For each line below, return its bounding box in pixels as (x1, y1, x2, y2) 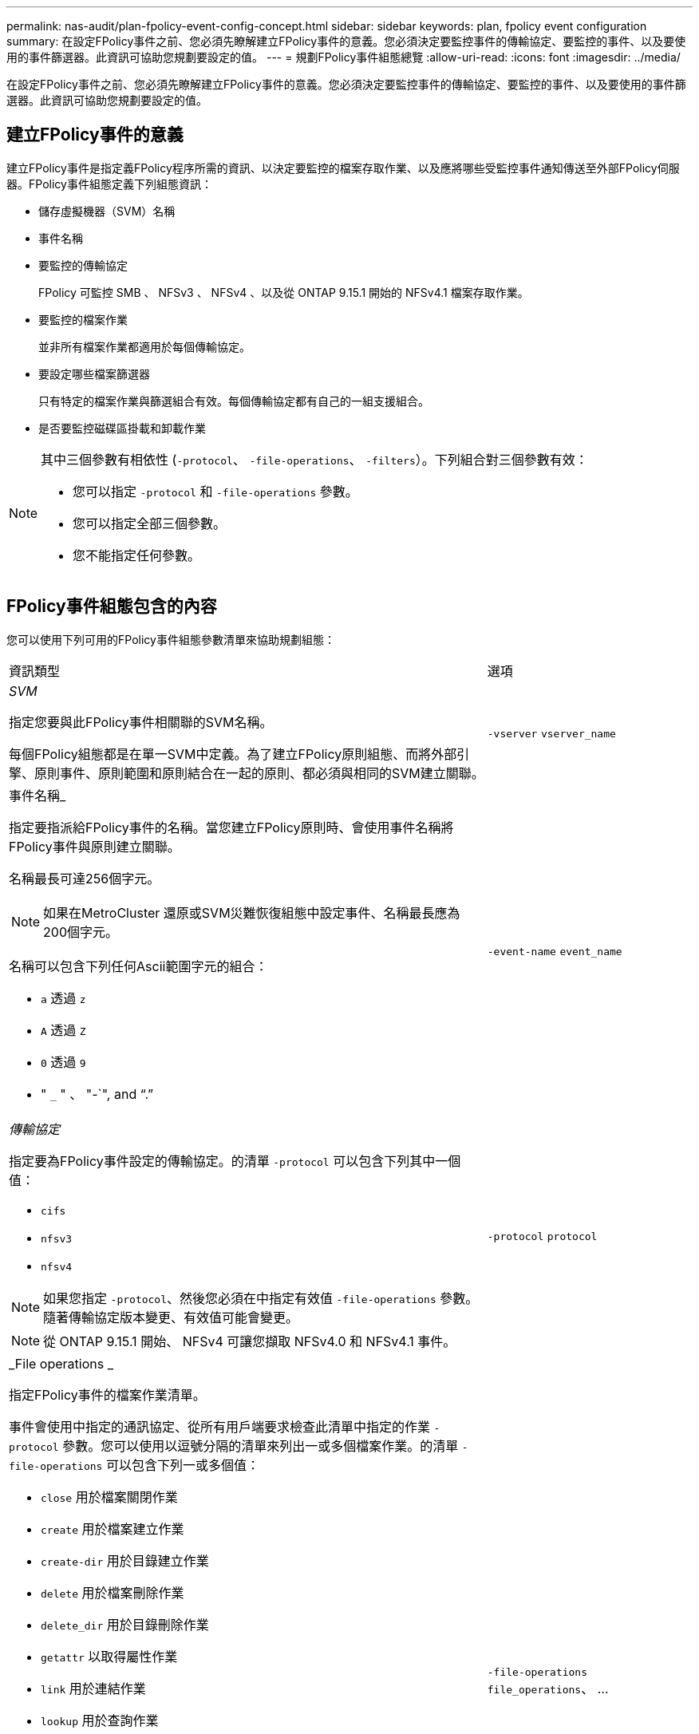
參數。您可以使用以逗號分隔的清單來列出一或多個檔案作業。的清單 (62, 1437, 459, 1454)
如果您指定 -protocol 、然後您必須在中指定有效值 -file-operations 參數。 (43, 1290, 479, 1306)
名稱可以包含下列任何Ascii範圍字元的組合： (9, 958, 268, 974)
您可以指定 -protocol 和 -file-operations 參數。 (73, 483, 358, 500)
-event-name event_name (487, 945, 622, 958)
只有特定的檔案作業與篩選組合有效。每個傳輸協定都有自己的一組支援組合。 (38, 393, 429, 408)
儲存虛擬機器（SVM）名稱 (38, 203, 176, 218)
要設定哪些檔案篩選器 (38, 366, 150, 381)
